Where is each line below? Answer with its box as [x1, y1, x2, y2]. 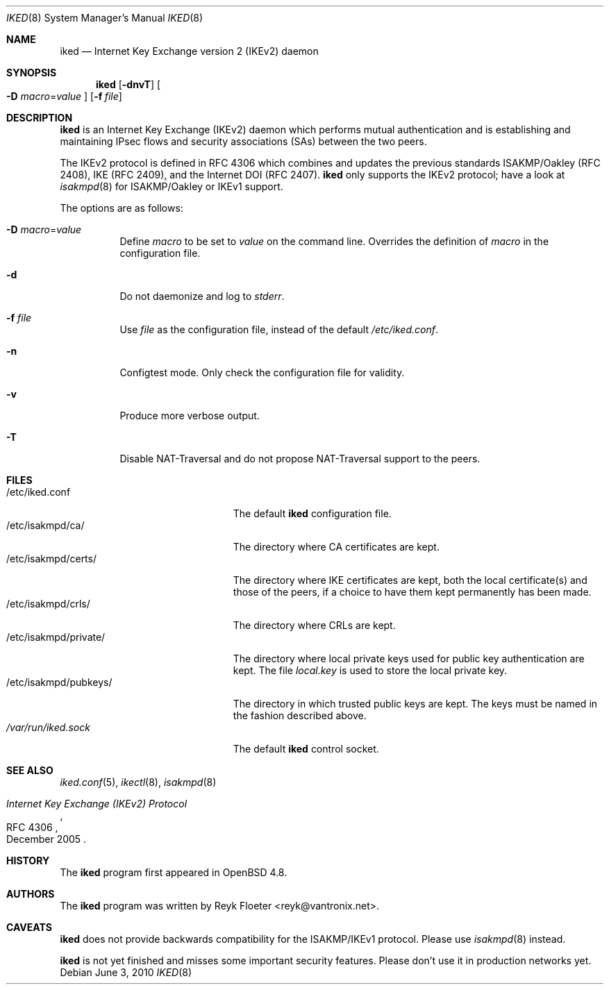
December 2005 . [6, 833, 87, 845]
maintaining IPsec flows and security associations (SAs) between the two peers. [60, 135, 427, 147]
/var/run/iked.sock [6, 721, 90, 733]
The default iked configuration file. [233, 507, 392, 519]
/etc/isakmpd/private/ [6, 631, 106, 643]
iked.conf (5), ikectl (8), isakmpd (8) [60, 776, 217, 788]
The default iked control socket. [233, 743, 379, 755]
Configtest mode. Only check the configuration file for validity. [119, 367, 405, 378]
